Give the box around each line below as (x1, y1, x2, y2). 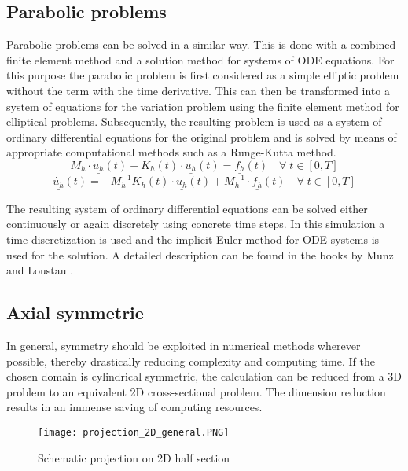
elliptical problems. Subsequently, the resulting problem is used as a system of (6, 113, 382, 130)
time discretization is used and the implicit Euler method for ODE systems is (6, 230, 380, 247)
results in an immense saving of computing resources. (6, 399, 263, 415)
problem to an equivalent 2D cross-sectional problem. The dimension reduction (6, 383, 386, 399)
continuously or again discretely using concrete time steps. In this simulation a (6, 215, 385, 232)
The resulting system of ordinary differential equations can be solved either (6, 200, 368, 216)
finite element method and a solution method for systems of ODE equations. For (6, 51, 395, 68)
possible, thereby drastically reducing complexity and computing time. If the (6, 352, 375, 369)
